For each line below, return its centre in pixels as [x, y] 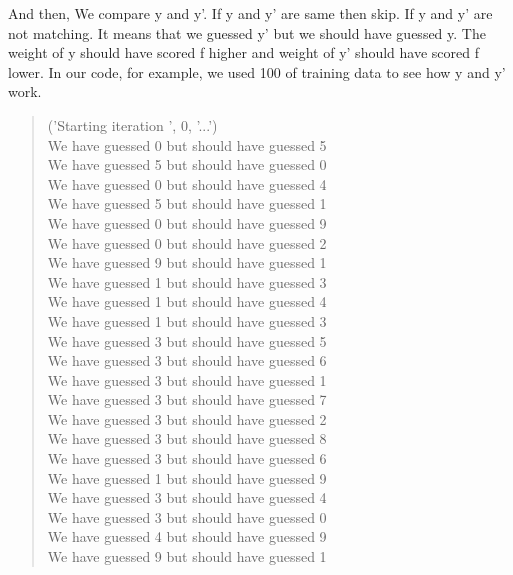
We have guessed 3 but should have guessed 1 [187, 379]
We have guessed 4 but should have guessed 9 [187, 536]
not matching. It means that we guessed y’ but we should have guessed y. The [247, 32]
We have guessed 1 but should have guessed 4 [187, 301]
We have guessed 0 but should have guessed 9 [187, 222]
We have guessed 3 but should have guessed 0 [187, 516]
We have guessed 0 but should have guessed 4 [187, 183]
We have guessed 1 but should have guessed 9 [187, 477]
